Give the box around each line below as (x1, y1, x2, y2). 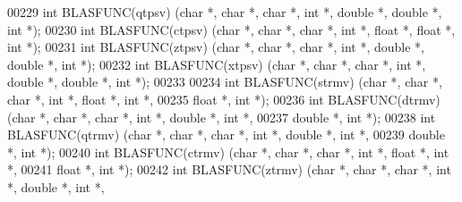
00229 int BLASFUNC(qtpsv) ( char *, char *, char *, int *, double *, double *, (7, 3, 442, 21)
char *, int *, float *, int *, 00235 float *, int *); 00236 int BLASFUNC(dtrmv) (7, 89, 441, 108)
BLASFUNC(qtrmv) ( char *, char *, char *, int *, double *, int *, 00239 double (7, 125, 445, 144)
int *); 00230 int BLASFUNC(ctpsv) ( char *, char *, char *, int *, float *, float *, (7, 20, 456, 38)
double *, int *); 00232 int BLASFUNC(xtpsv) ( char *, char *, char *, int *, (7, 55, 426, 73)
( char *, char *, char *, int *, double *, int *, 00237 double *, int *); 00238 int (7, 107, 436, 126)
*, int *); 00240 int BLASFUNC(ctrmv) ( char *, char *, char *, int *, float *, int (7, 142, 449, 161)
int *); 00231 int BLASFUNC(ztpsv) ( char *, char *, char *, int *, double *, (7, 38, 424, 56)
